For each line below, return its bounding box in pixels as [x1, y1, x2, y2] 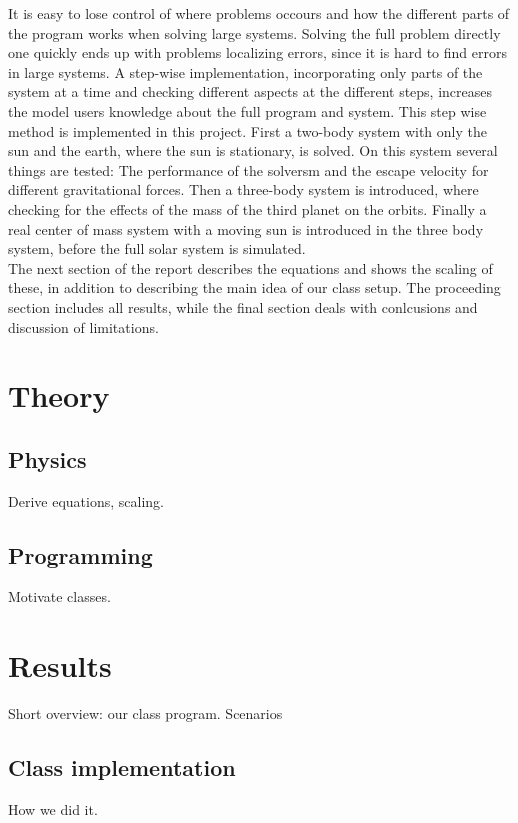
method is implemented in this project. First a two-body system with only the [8, 120, 487, 141]
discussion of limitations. [8, 316, 159, 337]
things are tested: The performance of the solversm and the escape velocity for [8, 159, 489, 180]
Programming [8, 539, 153, 570]
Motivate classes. [8, 586, 111, 607]
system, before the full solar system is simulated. [8, 238, 306, 259]
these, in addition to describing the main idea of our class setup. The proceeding [8, 277, 501, 298]
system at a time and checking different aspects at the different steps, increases [8, 81, 493, 102]
